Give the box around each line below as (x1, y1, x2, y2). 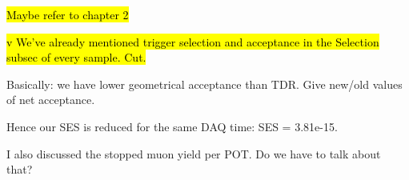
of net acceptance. (6, 91, 95, 108)
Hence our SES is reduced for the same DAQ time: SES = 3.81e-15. (6, 118, 338, 134)
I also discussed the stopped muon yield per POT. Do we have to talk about (6, 145, 381, 162)
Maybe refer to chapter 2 (6, 6, 129, 22)
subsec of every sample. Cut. (6, 49, 146, 66)
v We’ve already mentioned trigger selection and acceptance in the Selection (6, 33, 379, 50)
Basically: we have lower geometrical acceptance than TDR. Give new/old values (6, 75, 403, 92)
